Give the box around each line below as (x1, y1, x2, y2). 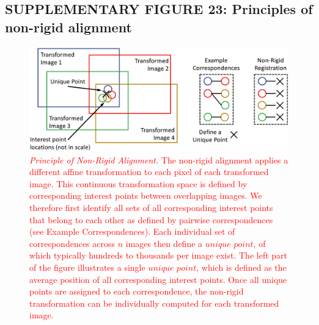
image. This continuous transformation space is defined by (29, 177, 248, 190)
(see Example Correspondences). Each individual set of (29, 225, 235, 238)
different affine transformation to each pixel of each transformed (29, 165, 269, 178)
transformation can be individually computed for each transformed (29, 296, 279, 309)
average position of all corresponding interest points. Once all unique (29, 273, 287, 285)
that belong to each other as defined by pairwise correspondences (29, 213, 273, 226)
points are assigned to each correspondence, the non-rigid (29, 285, 244, 298)
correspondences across (29, 237, 116, 249)
